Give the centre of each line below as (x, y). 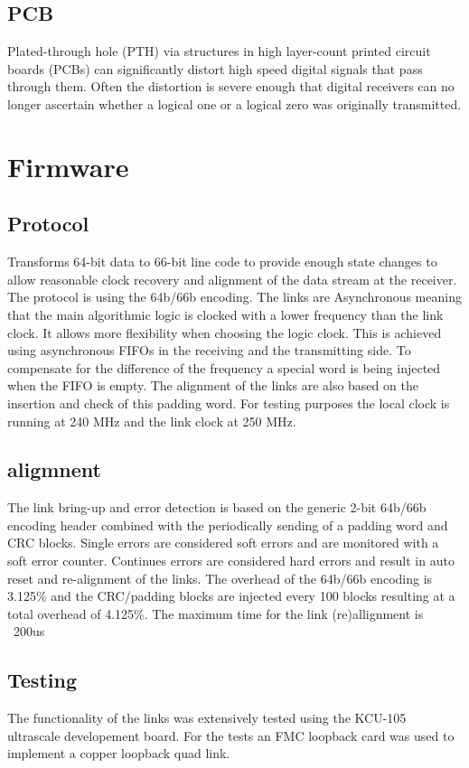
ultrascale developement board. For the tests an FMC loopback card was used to (231, 735)
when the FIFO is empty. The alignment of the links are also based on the (213, 385)
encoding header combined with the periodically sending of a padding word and (228, 524)
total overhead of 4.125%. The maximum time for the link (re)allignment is (216, 613)
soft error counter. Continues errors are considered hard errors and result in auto (231, 561)
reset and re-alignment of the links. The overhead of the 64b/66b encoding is (220, 578)
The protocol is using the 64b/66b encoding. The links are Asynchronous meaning (234, 297)
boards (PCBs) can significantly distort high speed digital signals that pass (215, 68)
